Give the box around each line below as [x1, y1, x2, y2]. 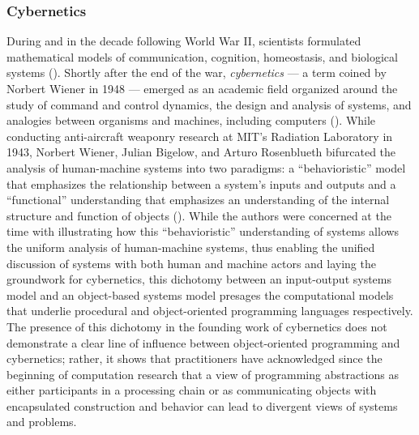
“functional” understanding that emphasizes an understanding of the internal [6, 191, 390, 208]
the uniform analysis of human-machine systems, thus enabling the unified [6, 238, 375, 255]
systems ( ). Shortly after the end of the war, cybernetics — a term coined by [6, 64, 387, 81]
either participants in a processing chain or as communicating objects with [6, 382, 377, 399]
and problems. [6, 413, 77, 430]
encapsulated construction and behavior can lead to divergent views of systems [6, 397, 398, 414]
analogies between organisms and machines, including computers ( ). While [6, 112, 376, 129]
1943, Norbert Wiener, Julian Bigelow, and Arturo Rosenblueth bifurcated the [6, 143, 396, 160]
